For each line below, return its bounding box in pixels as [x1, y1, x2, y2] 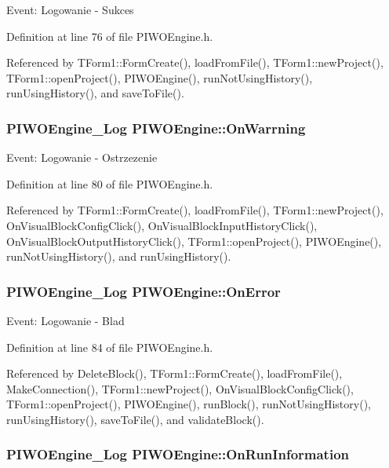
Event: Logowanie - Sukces [6, 2, 134, 17]
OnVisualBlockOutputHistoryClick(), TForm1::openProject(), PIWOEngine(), [6, 232, 382, 249]
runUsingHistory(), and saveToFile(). [6, 85, 184, 101]
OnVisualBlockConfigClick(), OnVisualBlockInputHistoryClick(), [6, 217, 318, 233]
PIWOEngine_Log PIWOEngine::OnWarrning [6, 118, 306, 137]
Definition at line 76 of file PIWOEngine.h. [6, 27, 213, 44]
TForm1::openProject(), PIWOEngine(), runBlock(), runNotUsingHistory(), [6, 396, 371, 412]
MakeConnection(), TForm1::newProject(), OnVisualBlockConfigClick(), [6, 380, 354, 397]
